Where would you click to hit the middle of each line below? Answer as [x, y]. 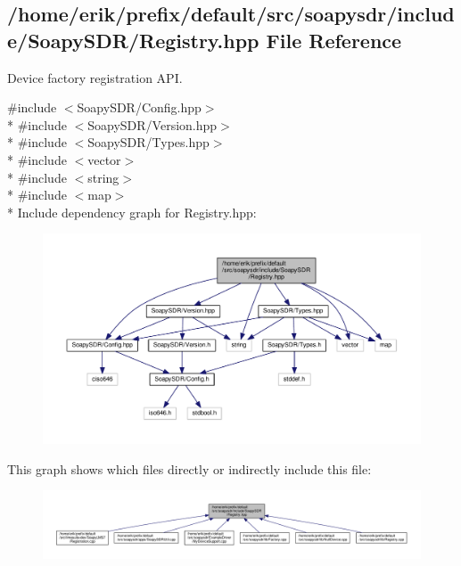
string [103, 177]
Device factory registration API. [95, 77]
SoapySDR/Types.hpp [148, 142]
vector [104, 159]
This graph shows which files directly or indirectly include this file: [189, 468]
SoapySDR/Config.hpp [139, 107]
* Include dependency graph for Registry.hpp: [132, 212]
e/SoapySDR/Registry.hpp [133, 40]
